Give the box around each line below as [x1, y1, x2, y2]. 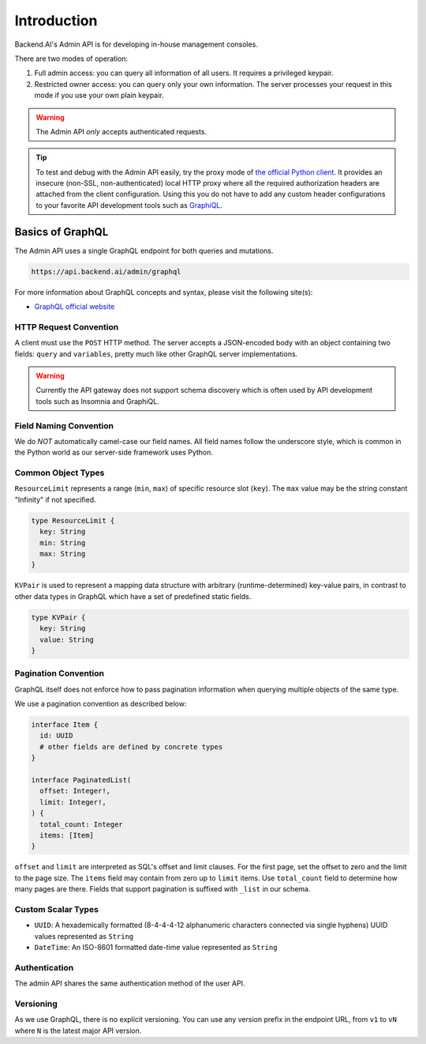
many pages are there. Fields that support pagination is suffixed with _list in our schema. [14, 884, 311, 894]
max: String [39, 549, 86, 559]
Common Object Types [14, 467, 105, 478]
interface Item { [31, 720, 99, 729]
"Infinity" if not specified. [14, 495, 96, 504]
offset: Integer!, [39, 786, 110, 796]
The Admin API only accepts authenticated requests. [35, 126, 207, 136]
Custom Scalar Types [14, 903, 99, 914]
